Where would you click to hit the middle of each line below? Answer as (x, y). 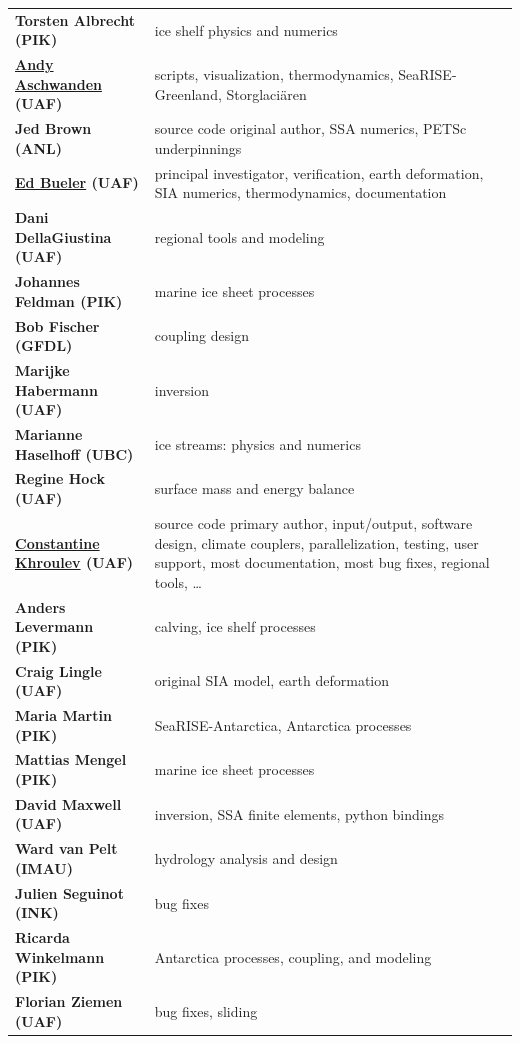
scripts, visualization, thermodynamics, (274, 73)
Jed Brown (53, 128)
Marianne (49, 434)
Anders (40, 606)
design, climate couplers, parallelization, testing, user (316, 542)
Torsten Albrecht (75, 19)
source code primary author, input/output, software (313, 522)
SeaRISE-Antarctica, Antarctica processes (283, 724)
